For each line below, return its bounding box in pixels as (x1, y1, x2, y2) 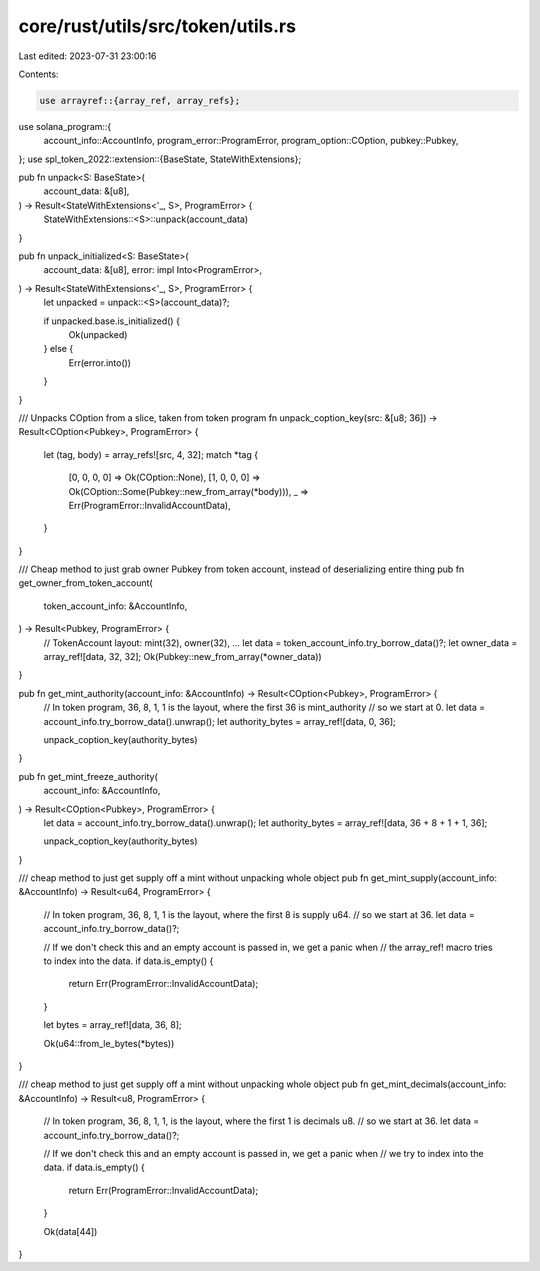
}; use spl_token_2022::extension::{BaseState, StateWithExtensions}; (18, 153, 302, 165)
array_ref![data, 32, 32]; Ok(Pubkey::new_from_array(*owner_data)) (43, 651, 322, 663)
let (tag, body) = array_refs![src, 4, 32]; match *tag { (43, 448, 259, 460)
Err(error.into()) (68, 356, 132, 369)
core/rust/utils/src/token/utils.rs (18, 15, 297, 37)
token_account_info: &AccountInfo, (43, 600, 188, 612)
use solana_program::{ (18, 120, 112, 132)
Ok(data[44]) (43, 1225, 98, 1237)
